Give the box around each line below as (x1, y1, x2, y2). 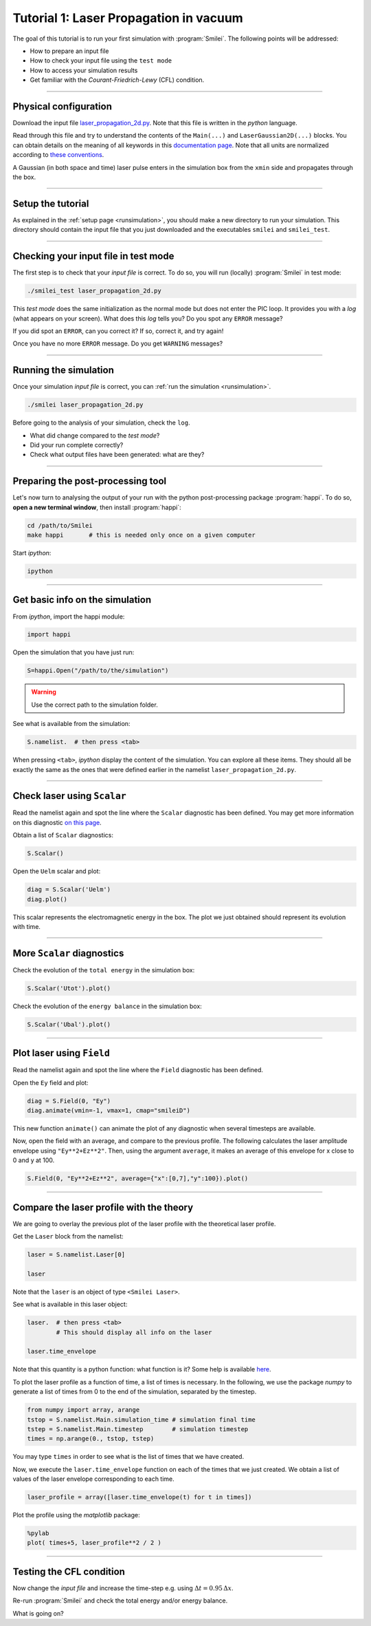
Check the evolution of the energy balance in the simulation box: (12, 1002, 202, 1010)
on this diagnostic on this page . (12, 818, 102, 826)
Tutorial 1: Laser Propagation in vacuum (12, 10, 243, 25)
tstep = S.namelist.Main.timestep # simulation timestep (27, 1425, 249, 1433)
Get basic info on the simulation (12, 594, 152, 606)
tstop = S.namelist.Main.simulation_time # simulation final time (27, 1415, 256, 1424)
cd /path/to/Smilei (27, 522, 93, 529)
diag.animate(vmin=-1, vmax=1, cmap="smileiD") (27, 1106, 190, 1115)
